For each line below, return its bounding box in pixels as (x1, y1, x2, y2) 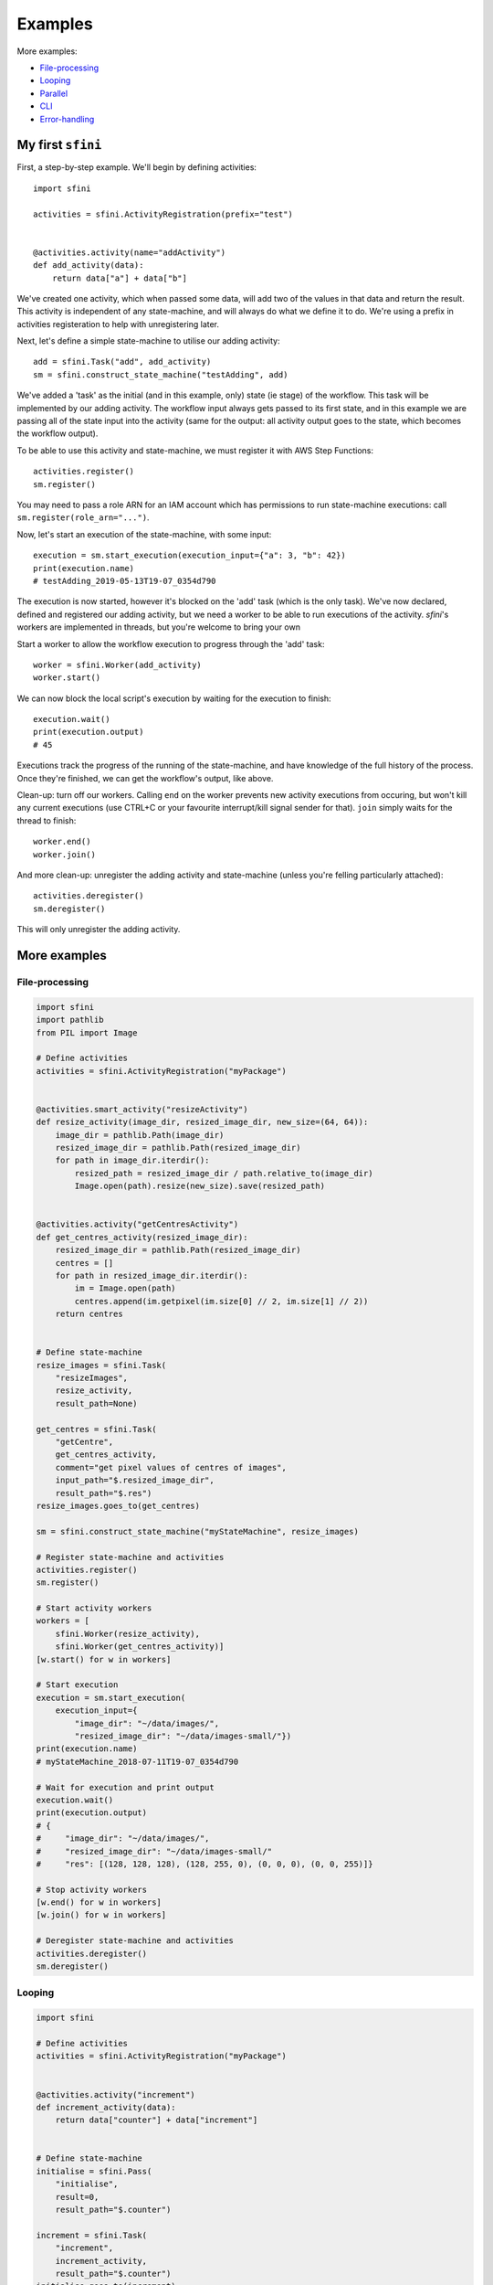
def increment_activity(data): (36, 2102, 177, 2112)
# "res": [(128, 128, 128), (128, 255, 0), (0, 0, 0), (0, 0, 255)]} (36, 1858, 373, 1869)
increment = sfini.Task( (36, 2230, 148, 2240)
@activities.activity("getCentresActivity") (36, 1219, 239, 1229)
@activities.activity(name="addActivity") (33, 247, 226, 258)
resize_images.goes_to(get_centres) (36, 1500, 201, 1511)
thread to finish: (16, 814, 77, 826)
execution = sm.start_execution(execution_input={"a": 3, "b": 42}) (33, 550, 346, 561)
